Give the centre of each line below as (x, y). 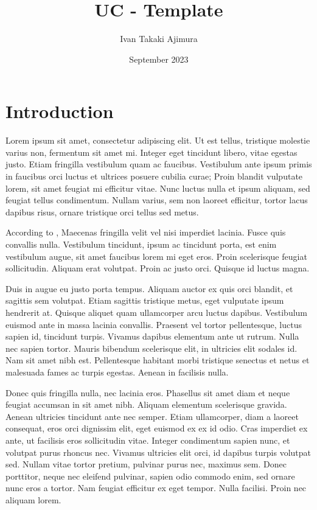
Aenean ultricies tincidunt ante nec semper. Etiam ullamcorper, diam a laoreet (152, 416)
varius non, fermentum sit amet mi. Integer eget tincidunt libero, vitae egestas (152, 152)
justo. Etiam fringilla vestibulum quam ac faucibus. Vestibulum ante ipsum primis (159, 164)
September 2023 (159, 59)
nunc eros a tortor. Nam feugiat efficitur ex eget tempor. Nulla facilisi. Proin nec (156, 488)
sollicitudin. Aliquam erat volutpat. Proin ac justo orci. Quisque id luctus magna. (158, 268)
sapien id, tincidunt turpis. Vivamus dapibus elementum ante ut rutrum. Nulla (152, 336)
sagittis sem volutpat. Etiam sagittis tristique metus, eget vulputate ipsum (145, 300)
